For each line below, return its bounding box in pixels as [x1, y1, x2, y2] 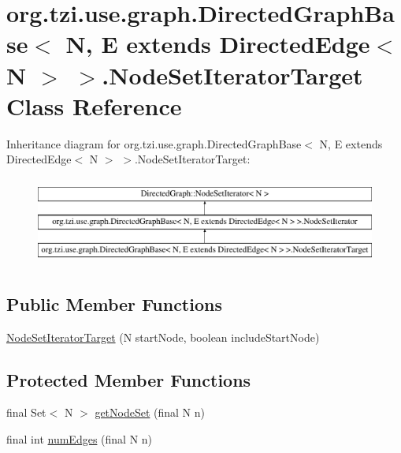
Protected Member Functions [6, 367, 251, 391]
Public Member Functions [6, 291, 222, 316]
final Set [6, 404, 46, 421]
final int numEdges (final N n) [6, 431, 153, 447]
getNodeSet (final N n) [95, 404, 206, 421]
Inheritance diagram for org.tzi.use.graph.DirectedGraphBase [6, 135, 302, 152]
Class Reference [6, 89, 182, 122]
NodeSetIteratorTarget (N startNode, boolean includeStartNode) [6, 328, 320, 345]
